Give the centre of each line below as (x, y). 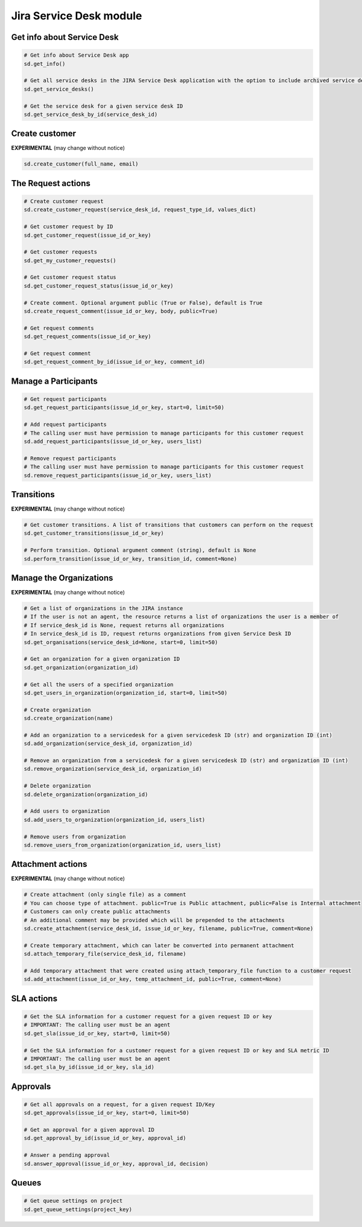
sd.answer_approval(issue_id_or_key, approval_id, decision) (116, 1164)
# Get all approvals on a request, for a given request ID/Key (119, 1104)
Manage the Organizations (62, 578)
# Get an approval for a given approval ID (89, 1130)
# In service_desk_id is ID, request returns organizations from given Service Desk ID (157, 634)
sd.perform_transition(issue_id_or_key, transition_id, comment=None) (131, 559)
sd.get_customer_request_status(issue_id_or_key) (99, 286)
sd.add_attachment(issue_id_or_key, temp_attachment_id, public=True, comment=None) (153, 979)
